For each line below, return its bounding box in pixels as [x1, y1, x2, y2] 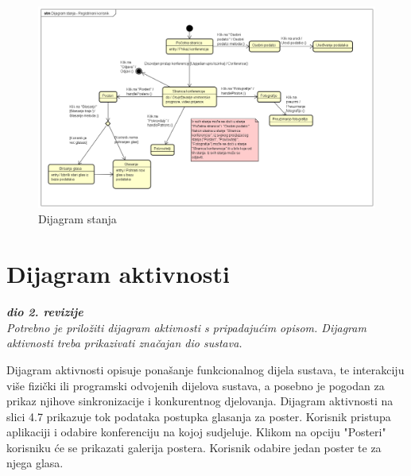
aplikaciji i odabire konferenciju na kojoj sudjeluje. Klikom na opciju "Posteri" [6, 424, 386, 440]
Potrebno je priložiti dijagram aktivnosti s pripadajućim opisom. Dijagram [6, 319, 366, 335]
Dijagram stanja [38, 211, 117, 227]
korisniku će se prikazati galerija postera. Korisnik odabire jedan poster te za [6, 439, 382, 455]
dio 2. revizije [6, 304, 83, 320]
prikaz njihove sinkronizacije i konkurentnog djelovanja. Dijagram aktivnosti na [6, 393, 394, 409]
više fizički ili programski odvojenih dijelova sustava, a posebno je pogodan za [6, 377, 385, 393]
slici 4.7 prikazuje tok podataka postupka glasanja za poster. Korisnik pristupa [6, 408, 391, 424]
